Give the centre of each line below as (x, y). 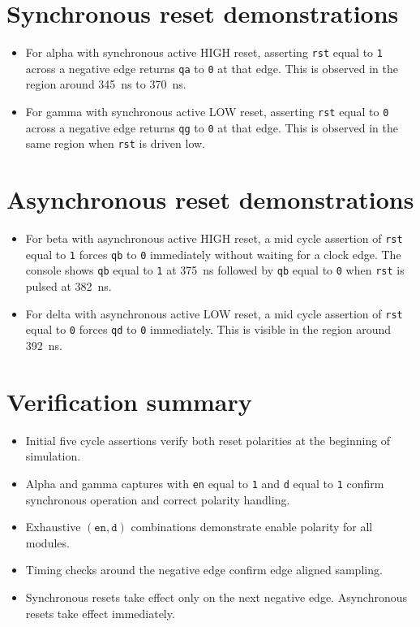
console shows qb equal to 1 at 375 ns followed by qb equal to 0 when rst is (215, 270)
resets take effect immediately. (100, 613)
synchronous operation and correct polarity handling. (158, 499)
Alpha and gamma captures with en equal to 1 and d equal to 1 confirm (205, 483)
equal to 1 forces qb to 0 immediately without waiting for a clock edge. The (213, 254)
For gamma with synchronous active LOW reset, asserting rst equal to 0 (207, 112)
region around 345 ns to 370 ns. (106, 84)
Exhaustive (53, 527)
